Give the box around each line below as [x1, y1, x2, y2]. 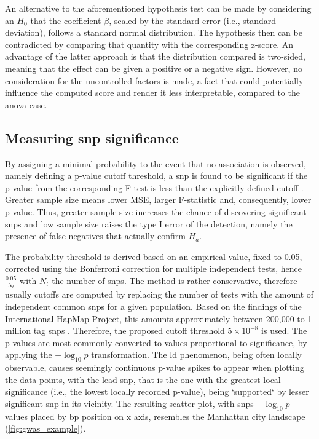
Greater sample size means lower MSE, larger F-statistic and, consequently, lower [5, 193, 312, 206]
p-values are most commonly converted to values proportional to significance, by [5, 336, 307, 349]
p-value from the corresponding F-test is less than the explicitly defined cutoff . [5, 181, 304, 194]
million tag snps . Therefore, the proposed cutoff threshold [5, 324, 225, 337]
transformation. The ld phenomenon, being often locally [91, 348, 302, 361]
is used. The [261, 324, 307, 337]
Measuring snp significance [5, 128, 179, 147]
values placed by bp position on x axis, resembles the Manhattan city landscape [5, 409, 305, 422]
